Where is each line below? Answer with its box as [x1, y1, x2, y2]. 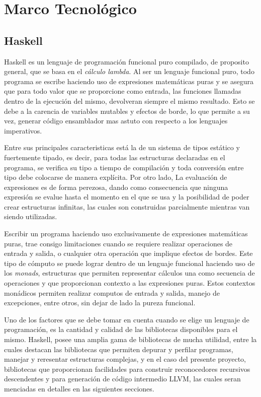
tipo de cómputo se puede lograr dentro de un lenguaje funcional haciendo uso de [4, 257, 255, 268]
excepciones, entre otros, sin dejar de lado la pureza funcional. [4, 297, 196, 308]
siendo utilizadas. [4, 211, 57, 222]
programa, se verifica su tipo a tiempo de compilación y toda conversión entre [4, 162, 244, 172]
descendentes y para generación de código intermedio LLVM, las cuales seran [4, 373, 241, 384]
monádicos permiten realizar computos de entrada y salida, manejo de [4, 287, 220, 298]
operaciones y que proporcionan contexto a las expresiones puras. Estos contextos [4, 278, 255, 288]
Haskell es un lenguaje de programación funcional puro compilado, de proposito [4, 56, 249, 67]
